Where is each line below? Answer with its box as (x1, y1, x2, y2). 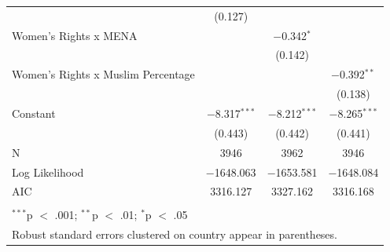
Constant (12, 104, 56, 121)
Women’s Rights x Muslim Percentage (12, 66, 195, 82)
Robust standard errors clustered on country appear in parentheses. (12, 226, 337, 243)
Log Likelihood (12, 163, 84, 180)
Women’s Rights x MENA (12, 27, 138, 43)
